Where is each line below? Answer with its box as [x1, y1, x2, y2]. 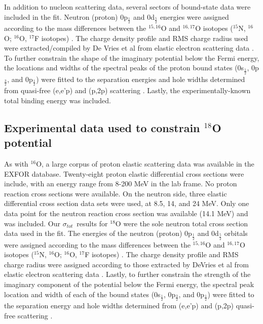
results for [77, 218, 108, 228]
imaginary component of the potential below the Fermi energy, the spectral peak [4, 278, 254, 289]
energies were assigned [160, 11, 229, 22]
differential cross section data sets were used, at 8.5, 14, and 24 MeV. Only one [4, 198, 249, 209]
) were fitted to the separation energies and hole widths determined [36, 73, 245, 84]
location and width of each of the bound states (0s [4, 289, 161, 299]
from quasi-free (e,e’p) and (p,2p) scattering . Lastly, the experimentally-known [4, 85, 251, 96]
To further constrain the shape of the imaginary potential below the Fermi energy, [4, 52, 259, 63]
